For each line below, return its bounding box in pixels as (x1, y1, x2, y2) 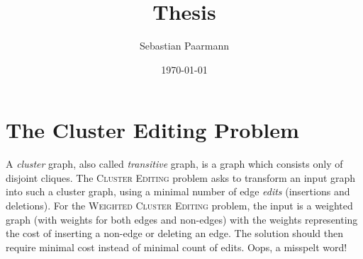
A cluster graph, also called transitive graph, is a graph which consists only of (6, 156, 343, 171)
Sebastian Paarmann (140, 38, 229, 53)
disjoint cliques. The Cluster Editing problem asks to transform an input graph (6, 170, 356, 185)
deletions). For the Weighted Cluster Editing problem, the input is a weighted (6, 198, 353, 213)
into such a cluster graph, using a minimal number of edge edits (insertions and (6, 184, 350, 199)
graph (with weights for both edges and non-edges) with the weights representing (6, 212, 358, 226)
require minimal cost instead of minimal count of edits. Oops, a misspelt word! (6, 239, 347, 254)
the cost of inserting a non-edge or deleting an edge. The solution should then (6, 226, 343, 241)
